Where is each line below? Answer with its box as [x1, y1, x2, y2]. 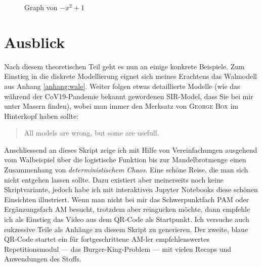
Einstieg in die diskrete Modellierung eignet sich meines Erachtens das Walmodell [4, 71, 257, 81]
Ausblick [4, 31, 65, 52]
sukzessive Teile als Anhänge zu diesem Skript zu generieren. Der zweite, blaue [4, 224, 248, 234]
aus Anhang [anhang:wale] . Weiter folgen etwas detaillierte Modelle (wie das [4, 80, 240, 91]
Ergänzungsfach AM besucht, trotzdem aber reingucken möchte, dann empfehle [4, 204, 250, 214]
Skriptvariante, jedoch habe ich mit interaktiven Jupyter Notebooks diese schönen [4, 184, 258, 195]
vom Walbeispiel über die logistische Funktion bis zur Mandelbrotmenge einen [4, 154, 246, 165]
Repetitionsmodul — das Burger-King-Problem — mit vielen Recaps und [4, 243, 232, 254]
